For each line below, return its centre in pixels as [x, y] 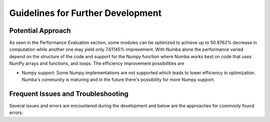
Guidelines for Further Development [85, 13]
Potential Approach [40, 31]
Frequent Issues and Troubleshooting [69, 94]
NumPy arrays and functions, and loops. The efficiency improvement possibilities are [97, 63]
